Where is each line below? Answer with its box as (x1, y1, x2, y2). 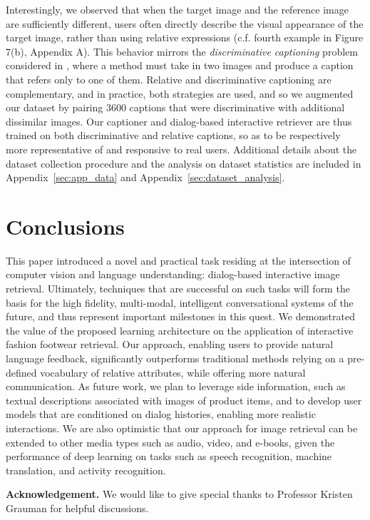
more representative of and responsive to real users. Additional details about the (6, 141, 357, 156)
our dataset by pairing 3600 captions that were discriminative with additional (6, 100, 345, 115)
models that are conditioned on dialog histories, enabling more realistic (6, 407, 316, 422)
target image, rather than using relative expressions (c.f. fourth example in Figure (6, 30, 364, 45)
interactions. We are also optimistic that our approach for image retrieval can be (6, 420, 358, 435)
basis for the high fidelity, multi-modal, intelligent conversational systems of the (6, 295, 354, 310)
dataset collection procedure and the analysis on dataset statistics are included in (6, 156, 361, 170)
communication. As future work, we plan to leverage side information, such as (6, 379, 346, 394)
